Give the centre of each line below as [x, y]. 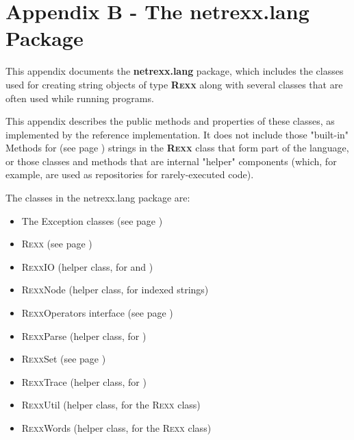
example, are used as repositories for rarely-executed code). [130, 174]
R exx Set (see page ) [64, 359]
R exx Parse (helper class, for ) [84, 335]
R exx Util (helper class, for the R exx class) [111, 405]
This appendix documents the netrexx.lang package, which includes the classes [175, 71]
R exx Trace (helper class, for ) [84, 381]
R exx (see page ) [57, 244]
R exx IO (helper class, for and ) [87, 266]
